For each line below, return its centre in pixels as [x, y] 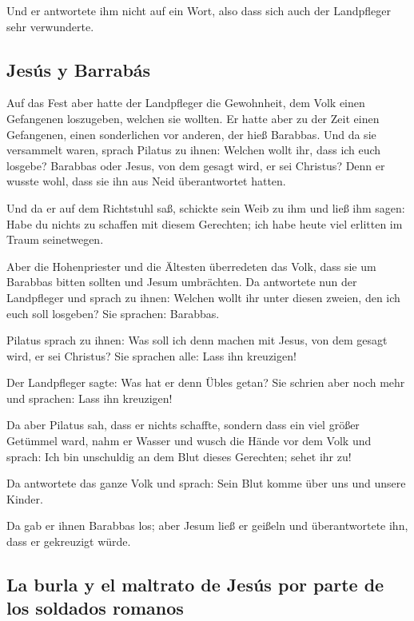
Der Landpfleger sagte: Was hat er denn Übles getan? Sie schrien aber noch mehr [206, 382]
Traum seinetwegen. [55, 239]
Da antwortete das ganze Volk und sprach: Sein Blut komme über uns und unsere [206, 483]
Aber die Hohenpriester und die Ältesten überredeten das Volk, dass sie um [191, 266]
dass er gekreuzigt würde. [69, 541]
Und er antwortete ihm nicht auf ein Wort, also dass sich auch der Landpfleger [199, 10]
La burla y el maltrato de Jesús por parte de [195, 585]
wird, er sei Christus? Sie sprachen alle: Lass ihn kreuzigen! [151, 355]
